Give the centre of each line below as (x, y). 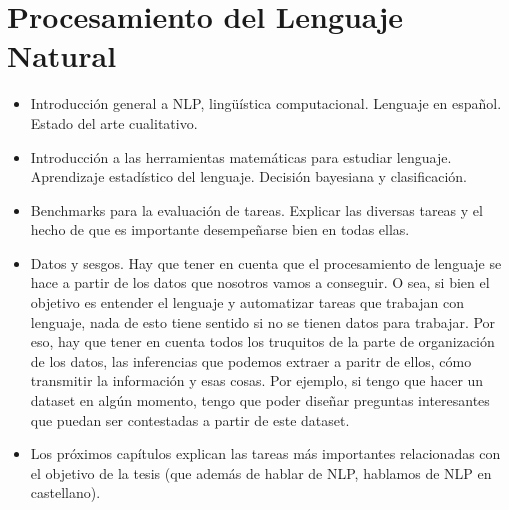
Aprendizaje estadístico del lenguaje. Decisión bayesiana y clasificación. (248, 176)
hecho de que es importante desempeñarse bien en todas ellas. (220, 229)
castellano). (65, 492)
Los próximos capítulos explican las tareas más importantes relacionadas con (265, 453)
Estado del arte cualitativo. (114, 122)
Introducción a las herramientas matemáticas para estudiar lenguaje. (241, 156)
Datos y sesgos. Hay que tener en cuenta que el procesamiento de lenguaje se (266, 262)
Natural (62, 55)
